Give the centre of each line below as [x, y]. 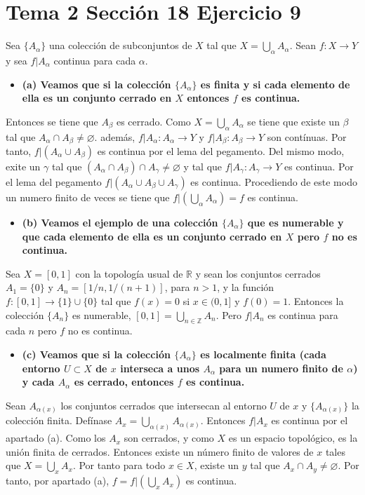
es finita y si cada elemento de [275, 84]
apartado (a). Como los [56, 438]
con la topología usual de [129, 273]
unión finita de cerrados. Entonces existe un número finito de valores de [160, 451]
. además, [115, 136]
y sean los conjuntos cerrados [258, 273]
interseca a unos [160, 368]
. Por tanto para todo [119, 465]
